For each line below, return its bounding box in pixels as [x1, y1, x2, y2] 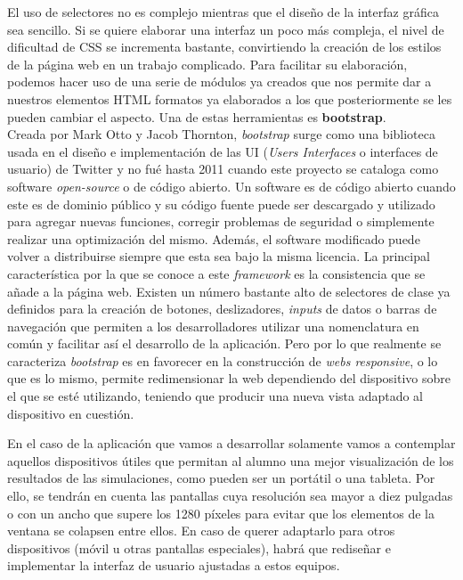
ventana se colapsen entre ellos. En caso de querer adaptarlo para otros [7, 521, 395, 540]
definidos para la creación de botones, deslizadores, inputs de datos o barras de [7, 299, 437, 318]
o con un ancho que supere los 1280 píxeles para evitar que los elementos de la [7, 503, 435, 522]
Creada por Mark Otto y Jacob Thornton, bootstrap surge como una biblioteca [7, 125, 435, 143]
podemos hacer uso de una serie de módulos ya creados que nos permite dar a [7, 72, 432, 91]
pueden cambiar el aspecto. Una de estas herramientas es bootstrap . [7, 107, 386, 126]
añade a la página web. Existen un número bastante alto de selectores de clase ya [7, 282, 451, 300]
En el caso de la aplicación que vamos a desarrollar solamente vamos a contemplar [7, 434, 456, 453]
